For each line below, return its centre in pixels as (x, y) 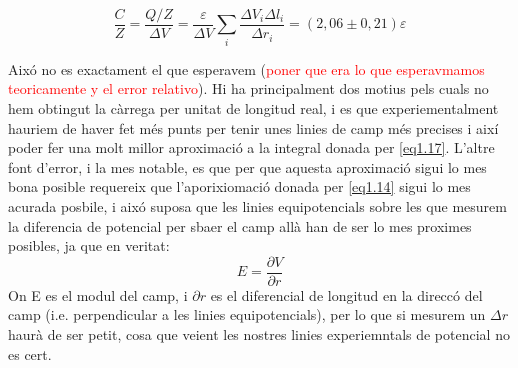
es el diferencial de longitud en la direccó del (346, 294)
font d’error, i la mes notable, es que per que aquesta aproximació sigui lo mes (247, 166)
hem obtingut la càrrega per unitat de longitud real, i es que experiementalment (253, 107)
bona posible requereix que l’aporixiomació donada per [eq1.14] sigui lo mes (239, 186)
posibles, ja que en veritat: (89, 245)
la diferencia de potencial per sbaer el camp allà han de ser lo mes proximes (240, 225)
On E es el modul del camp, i (98, 294)
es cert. (30, 353)
